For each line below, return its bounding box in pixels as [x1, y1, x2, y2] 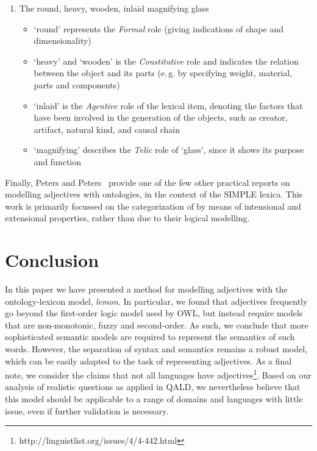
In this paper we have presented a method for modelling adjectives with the [5, 283, 288, 296]
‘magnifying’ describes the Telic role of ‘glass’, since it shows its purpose [34, 143, 304, 156]
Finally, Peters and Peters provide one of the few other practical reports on [5, 176, 290, 188]
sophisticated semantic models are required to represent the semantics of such [5, 330, 295, 343]
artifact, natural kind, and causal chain [34, 123, 180, 135]
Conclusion [5, 247, 99, 272]
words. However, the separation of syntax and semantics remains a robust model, [5, 343, 308, 355]
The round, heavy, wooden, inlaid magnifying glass [19, 2, 209, 14]
